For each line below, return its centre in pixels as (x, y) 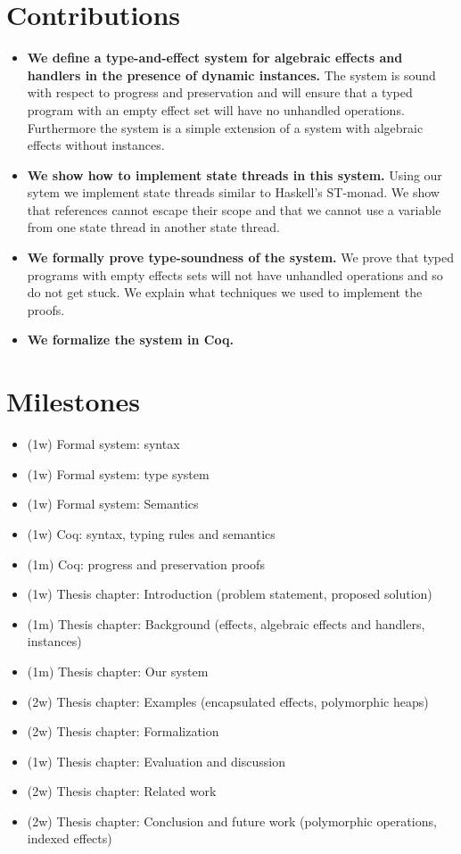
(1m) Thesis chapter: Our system (118, 671)
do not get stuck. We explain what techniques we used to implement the (225, 292)
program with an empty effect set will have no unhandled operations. (216, 109)
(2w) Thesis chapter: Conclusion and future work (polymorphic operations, (232, 821)
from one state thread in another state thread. (153, 227)
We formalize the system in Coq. (130, 340)
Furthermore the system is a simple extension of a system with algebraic (225, 127)
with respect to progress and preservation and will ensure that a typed (220, 92)
